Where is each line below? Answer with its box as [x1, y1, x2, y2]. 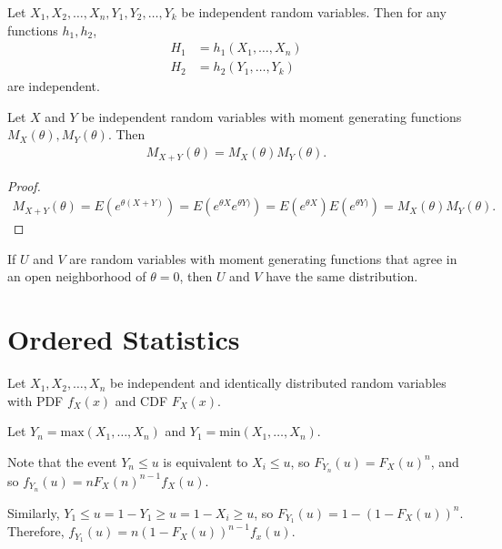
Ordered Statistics [7, 320, 240, 358]
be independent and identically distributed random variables [109, 373, 447, 392]
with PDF [7, 391, 64, 410]
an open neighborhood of [7, 267, 146, 286]
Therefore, [7, 522, 65, 541]
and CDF [115, 391, 168, 410]
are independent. [7, 76, 100, 96]
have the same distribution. [266, 267, 418, 286]
